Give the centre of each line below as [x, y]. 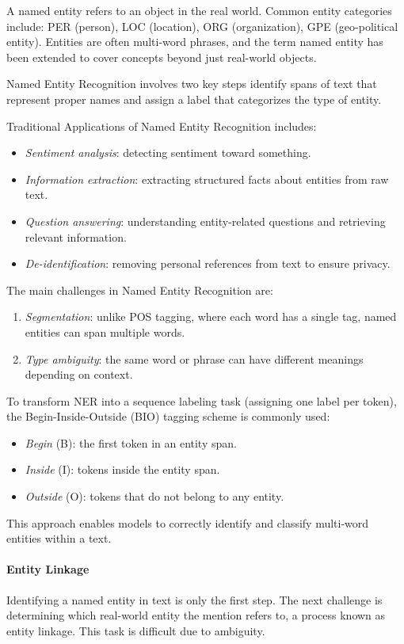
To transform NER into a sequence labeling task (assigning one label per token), [202, 400]
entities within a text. [59, 538]
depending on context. [79, 374]
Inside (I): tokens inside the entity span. [122, 469]
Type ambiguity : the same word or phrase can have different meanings [194, 358]
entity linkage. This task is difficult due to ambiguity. [136, 630]
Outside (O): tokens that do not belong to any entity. [154, 496]
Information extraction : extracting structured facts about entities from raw [207, 179]
